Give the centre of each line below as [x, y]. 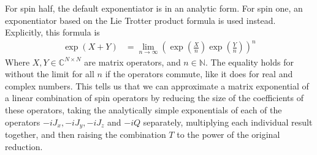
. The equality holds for [249, 62]
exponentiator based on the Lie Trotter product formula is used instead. [140, 20]
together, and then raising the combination [86, 134]
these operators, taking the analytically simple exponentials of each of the [143, 109]
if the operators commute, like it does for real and [199, 74]
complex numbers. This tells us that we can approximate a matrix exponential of [157, 85]
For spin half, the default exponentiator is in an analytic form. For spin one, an [154, 8]
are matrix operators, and [132, 62]
